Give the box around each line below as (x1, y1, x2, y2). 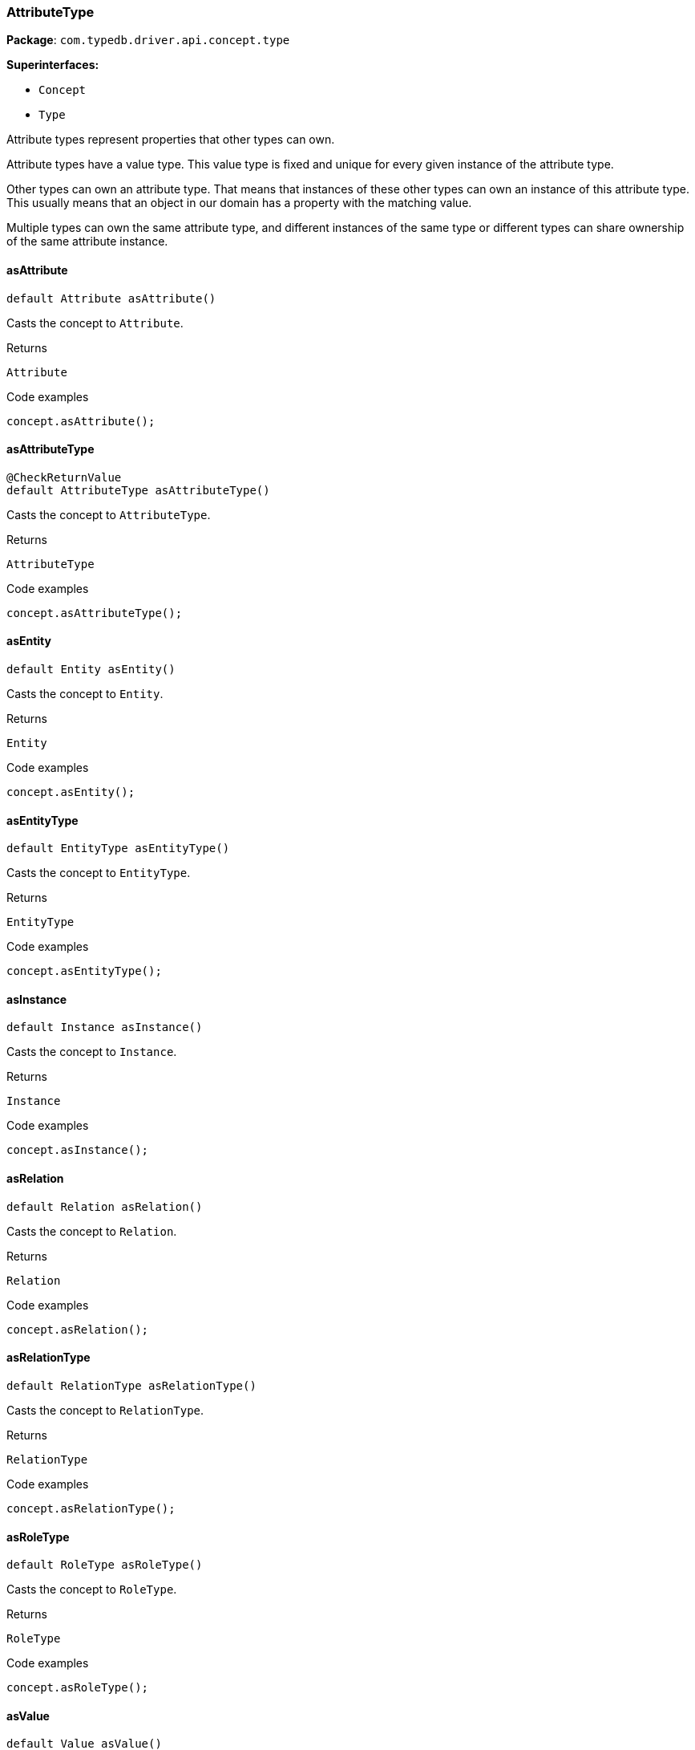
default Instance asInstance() (6, 1021, 203, 1034)
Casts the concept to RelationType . (6, 1403, 204, 1417)
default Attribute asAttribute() (6, 291, 216, 305)
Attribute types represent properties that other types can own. (6, 132, 335, 147)
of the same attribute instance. (6, 234, 168, 249)
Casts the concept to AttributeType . (6, 507, 211, 522)
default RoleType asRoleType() (6, 1558, 203, 1572)
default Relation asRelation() (6, 1200, 203, 1213)
